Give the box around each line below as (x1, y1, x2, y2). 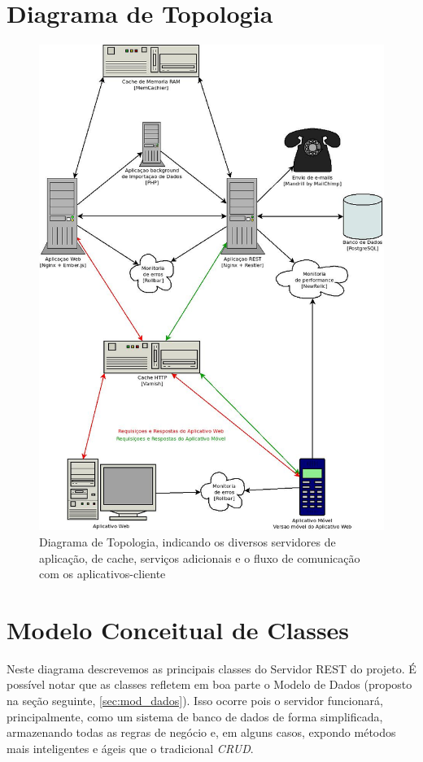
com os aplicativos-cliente (39, 565, 166, 582)
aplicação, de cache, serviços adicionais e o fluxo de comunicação (39, 549, 360, 566)
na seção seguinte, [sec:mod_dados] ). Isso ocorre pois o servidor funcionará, (7, 692, 383, 709)
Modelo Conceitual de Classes (7, 612, 350, 646)
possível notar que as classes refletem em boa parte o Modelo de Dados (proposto (7, 676, 412, 693)
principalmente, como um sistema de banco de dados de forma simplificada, (7, 708, 383, 725)
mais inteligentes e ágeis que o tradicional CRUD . (7, 739, 254, 756)
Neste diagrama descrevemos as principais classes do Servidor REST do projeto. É (7, 660, 416, 677)
